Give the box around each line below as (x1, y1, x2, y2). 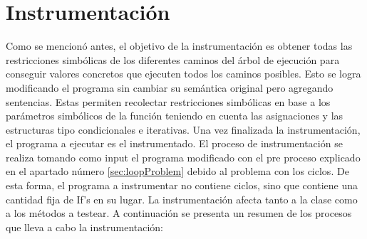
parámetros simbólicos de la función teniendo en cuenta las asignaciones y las (6, 108, 343, 123)
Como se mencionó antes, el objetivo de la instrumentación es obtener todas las (6, 38, 353, 53)
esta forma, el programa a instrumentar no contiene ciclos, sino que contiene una (6, 178, 358, 193)
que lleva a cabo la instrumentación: (6, 219, 164, 234)
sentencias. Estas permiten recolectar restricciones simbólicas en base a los (6, 94, 331, 109)
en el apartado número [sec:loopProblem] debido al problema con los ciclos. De (6, 164, 349, 179)
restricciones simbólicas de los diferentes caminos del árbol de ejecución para (6, 52, 340, 67)
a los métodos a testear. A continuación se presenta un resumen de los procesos (6, 206, 352, 221)
